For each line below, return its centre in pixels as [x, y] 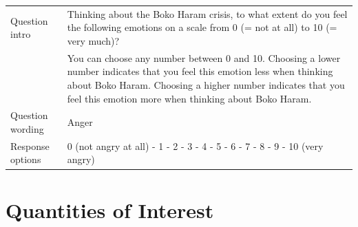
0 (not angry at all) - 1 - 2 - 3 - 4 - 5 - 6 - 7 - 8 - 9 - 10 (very [195, 145]
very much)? [93, 40]
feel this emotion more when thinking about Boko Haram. [189, 98]
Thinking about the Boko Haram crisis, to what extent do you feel [207, 13]
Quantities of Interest [110, 209]
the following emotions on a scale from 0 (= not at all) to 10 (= [202, 27]
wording [27, 129]
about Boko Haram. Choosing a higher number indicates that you [206, 84]
